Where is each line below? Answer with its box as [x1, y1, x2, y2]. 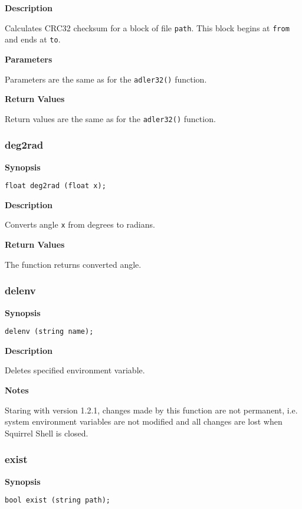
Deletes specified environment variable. [5, 364, 145, 376]
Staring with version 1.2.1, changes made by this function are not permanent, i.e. [5, 403, 298, 416]
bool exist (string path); [5, 496, 110, 505]
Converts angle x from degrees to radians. [5, 218, 155, 231]
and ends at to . [5, 33, 61, 45]
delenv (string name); [5, 327, 94, 336]
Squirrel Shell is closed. [5, 426, 88, 439]
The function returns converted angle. [5, 258, 142, 270]
